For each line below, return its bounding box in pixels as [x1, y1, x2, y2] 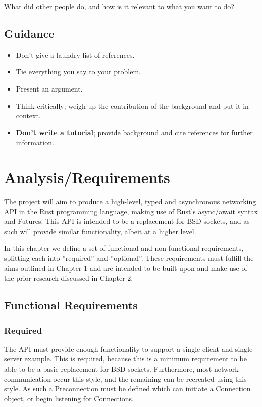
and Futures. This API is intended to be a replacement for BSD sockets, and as [4, 216, 250, 227]
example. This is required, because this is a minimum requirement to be [24, 353, 247, 364]
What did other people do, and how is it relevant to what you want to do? [4, 1, 234, 11]
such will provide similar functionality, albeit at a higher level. [4, 225, 196, 236]
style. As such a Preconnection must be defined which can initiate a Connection [4, 383, 251, 394]
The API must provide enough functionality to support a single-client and [4, 343, 233, 354]
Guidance [4, 25, 55, 41]
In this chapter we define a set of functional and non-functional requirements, [4, 243, 244, 253]
